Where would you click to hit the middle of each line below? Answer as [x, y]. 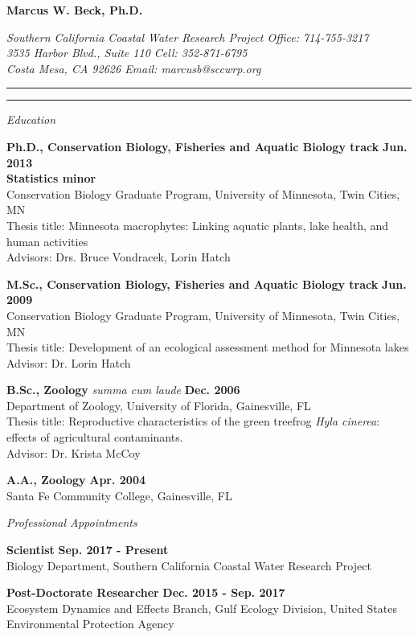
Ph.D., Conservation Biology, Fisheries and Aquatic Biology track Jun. [207, 146]
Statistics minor [51, 178]
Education [31, 119]
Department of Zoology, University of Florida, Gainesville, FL [159, 405]
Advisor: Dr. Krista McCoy [74, 452]
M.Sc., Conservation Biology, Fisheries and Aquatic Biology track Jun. [207, 284]
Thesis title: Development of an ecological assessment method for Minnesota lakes [208, 347]
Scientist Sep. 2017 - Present [88, 550]
